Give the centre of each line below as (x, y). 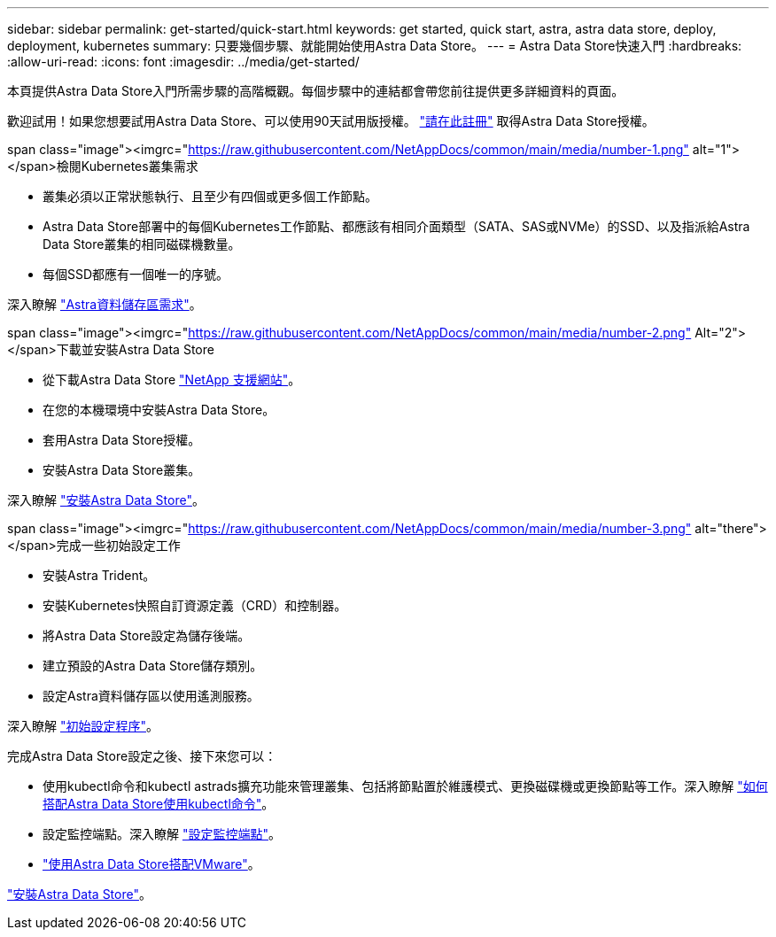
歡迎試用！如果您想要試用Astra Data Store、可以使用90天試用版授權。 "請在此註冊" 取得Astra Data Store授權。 (331, 121)
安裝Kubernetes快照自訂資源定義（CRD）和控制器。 (195, 605)
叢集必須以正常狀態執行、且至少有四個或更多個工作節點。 (210, 196)
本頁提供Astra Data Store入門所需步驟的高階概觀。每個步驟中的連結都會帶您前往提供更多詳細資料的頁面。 (316, 91)
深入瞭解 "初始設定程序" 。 (83, 726)
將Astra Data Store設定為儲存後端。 (147, 635)
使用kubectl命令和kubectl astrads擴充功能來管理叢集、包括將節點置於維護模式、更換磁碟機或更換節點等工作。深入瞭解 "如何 (405, 786)
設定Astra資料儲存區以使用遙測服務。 (151, 696)
